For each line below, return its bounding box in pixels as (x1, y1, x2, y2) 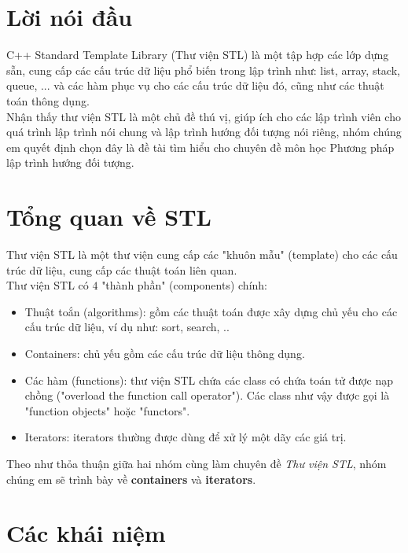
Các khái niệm (6, 517, 166, 549)
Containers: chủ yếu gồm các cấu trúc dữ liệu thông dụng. (24, 345, 305, 361)
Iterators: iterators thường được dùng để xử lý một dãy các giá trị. (24, 429, 347, 445)
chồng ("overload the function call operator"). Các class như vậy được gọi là (24, 387, 390, 404)
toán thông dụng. (6, 92, 90, 109)
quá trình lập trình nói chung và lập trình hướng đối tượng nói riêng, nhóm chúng (6, 124, 402, 140)
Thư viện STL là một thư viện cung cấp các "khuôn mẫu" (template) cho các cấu (6, 246, 398, 262)
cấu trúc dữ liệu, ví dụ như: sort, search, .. (24, 319, 230, 335)
